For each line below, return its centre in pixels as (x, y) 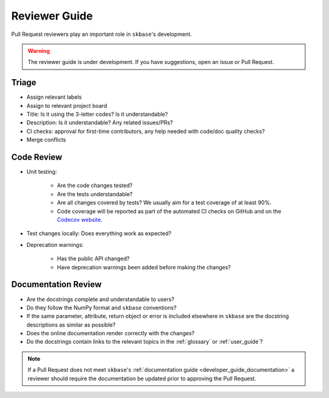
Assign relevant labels (54, 97)
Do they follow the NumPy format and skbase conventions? (101, 307)
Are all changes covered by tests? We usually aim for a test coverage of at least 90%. (164, 203)
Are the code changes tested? (95, 185)
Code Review (37, 157)
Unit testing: (42, 172)
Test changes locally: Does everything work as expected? (99, 233)
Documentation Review (56, 284)
